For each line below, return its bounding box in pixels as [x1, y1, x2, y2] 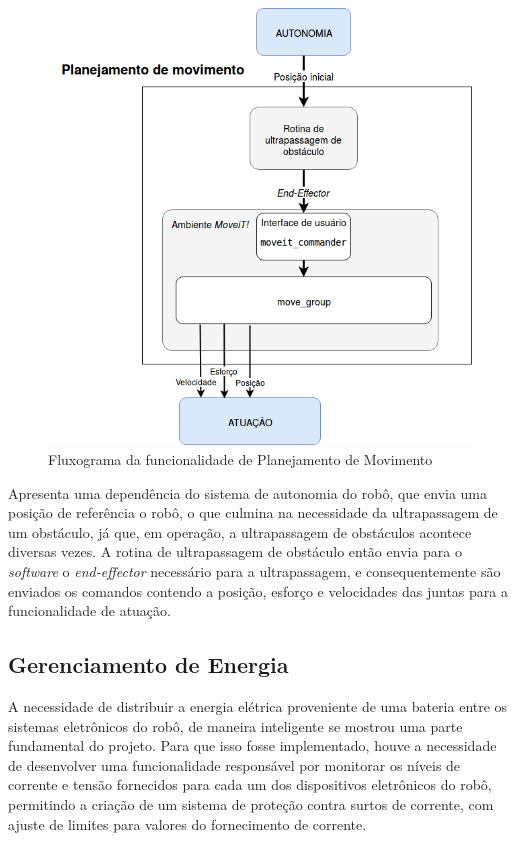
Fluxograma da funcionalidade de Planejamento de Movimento [48, 449, 433, 470]
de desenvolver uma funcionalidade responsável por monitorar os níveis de [8, 754, 461, 775]
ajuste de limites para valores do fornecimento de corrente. [8, 813, 367, 834]
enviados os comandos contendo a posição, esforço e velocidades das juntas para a [8, 580, 508, 601]
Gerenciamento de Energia [8, 649, 289, 680]
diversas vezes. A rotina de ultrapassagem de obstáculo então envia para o [8, 541, 463, 562]
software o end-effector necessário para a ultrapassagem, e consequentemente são [8, 561, 501, 581]
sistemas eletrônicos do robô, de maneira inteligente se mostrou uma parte [8, 715, 463, 736]
